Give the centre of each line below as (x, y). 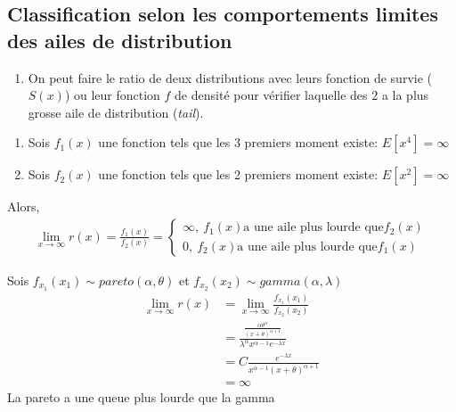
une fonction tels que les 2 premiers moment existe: (238, 174)
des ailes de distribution (120, 40)
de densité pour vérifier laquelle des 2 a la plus (302, 95)
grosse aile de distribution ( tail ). (116, 112)
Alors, (24, 206)
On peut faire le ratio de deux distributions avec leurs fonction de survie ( (230, 77)
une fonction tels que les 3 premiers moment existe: (238, 142)
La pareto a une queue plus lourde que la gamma (141, 397)
